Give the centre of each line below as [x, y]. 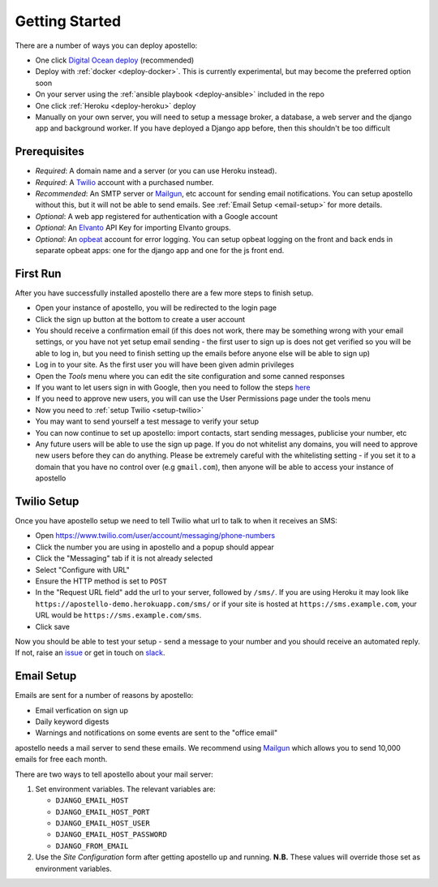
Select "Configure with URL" [82, 570]
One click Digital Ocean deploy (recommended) [115, 60]
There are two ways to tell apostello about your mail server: [114, 774]
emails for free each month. [61, 760]
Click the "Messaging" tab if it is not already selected [124, 558]
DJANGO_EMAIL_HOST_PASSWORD [112, 835]
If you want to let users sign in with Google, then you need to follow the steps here [173, 387]
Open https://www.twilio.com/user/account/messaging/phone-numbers [155, 536]
